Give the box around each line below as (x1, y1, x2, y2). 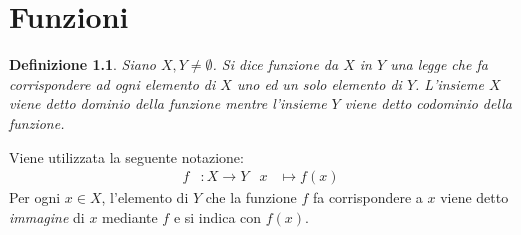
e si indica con (173, 206, 262, 227)
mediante (102, 206, 158, 227)
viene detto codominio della (344, 93, 512, 114)
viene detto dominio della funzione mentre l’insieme (9, 93, 327, 114)
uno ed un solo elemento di (236, 73, 402, 94)
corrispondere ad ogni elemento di (9, 73, 216, 94)
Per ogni (9, 187, 61, 208)
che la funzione (205, 187, 297, 208)
